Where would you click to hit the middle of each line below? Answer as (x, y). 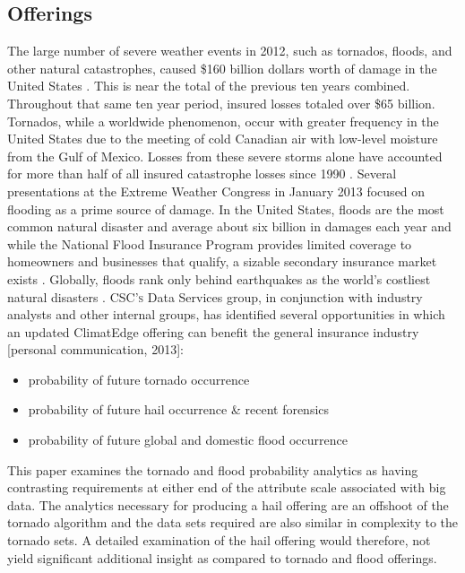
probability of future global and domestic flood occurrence (188, 440)
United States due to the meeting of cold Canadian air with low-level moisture (223, 139)
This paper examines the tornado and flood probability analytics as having (213, 469)
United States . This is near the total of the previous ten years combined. (209, 86)
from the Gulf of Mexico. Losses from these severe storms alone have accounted (225, 156)
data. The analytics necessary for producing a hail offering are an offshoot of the (228, 504)
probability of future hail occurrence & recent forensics (179, 409)
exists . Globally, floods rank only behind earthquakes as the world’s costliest (219, 278)
